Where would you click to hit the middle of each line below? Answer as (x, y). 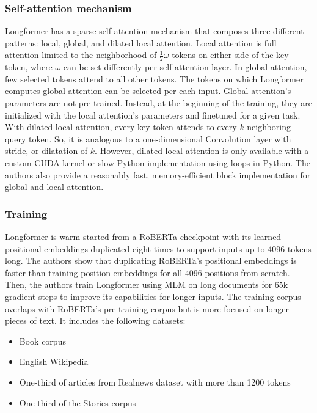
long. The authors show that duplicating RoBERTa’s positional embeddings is (151, 261)
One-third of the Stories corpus (78, 402)
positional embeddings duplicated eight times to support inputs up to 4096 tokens (158, 248)
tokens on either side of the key (230, 55)
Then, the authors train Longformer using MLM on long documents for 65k (147, 284)
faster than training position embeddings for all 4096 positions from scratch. (148, 272)
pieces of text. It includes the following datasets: (95, 320)
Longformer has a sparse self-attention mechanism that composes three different (155, 31)
